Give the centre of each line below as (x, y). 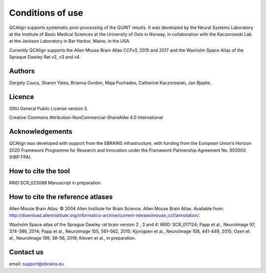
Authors (22, 71)
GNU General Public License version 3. (49, 109)
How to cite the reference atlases (61, 197)
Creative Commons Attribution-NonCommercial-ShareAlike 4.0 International (86, 117)
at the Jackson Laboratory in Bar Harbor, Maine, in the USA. (70, 41)
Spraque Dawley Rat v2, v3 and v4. (45, 57)
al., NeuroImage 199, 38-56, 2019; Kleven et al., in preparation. (73, 238)
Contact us (26, 252)
